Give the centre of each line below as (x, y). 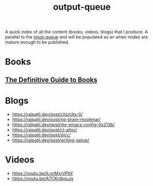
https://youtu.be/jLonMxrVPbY (43, 173)
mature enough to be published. (37, 42)
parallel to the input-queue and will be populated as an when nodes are (76, 37)
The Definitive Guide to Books (51, 80)
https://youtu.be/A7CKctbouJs (43, 178)
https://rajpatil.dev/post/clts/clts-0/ (47, 114)
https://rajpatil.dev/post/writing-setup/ (50, 140)
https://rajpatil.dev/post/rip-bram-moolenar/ (56, 119)
